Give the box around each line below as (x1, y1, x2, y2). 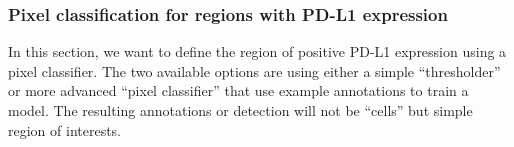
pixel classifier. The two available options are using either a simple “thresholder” (8, 60, 501, 81)
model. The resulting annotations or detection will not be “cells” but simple (8, 100, 473, 120)
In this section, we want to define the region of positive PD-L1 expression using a (8, 41, 507, 62)
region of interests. (8, 119, 122, 140)
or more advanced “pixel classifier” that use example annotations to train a (8, 80, 469, 101)
